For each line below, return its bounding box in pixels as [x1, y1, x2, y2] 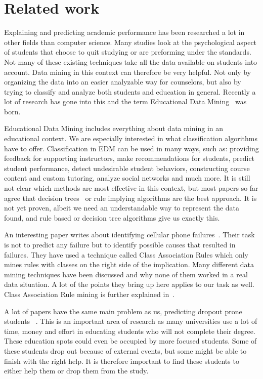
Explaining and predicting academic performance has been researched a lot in [4, 27, 245, 37]
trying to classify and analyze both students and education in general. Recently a [4, 86, 256, 97]
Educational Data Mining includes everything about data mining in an [4, 123, 224, 134]
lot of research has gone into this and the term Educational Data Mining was [4, 96, 247, 107]
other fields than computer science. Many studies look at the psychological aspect [4, 36, 257, 47]
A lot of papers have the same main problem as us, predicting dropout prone [4, 306, 242, 316]
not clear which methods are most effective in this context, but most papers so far [4, 183, 258, 193]
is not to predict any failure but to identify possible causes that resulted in [4, 239, 236, 249]
